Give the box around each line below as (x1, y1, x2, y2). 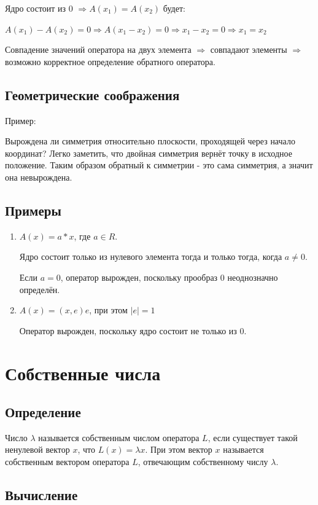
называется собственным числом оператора (38, 431, 200, 444)
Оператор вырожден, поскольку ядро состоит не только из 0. (19, 324, 247, 337)
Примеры (5, 200, 61, 219)
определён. (19, 283, 60, 296)
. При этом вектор (145, 443, 212, 456)
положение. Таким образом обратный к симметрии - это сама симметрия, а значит (5, 159, 313, 171)
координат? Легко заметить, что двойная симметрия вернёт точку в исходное (5, 146, 292, 159)
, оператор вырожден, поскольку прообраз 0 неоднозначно (60, 270, 278, 283)
